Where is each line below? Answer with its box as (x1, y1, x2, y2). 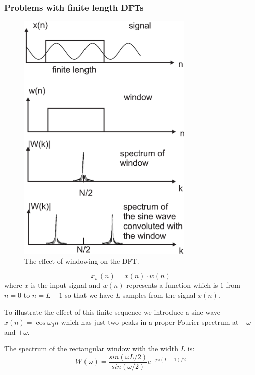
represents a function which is (126, 280, 218, 290)
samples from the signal (122, 289, 196, 300)
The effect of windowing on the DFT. (24, 255, 139, 266)
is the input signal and (31, 280, 101, 290)
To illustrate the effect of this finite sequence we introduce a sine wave (4, 307, 221, 317)
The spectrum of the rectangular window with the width (4, 343, 178, 354)
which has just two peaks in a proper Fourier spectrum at (61, 317, 239, 327)
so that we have (65, 289, 113, 300)
